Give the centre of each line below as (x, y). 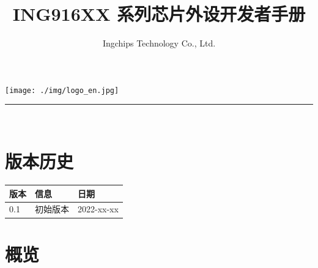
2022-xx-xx (98, 209)
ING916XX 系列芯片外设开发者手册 (159, 14)
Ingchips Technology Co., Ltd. (159, 43)
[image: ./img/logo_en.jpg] (62, 90)
